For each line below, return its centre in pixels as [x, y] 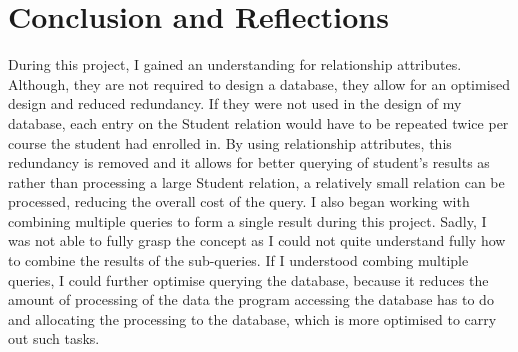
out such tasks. [54, 338]
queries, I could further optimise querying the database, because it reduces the [248, 279]
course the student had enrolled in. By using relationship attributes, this [230, 142]
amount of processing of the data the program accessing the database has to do [251, 299]
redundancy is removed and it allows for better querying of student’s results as [249, 162]
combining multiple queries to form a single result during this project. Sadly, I [247, 220]
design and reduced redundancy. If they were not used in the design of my [235, 103]
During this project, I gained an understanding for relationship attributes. [235, 64]
